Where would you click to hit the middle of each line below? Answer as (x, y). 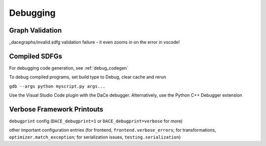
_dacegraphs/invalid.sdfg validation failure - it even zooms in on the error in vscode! (94, 42)
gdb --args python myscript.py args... (57, 86)
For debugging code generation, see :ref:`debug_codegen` (69, 68)
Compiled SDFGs (36, 56)
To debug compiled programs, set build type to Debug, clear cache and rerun (88, 77)
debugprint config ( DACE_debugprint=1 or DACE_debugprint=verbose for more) (96, 121)
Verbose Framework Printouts (56, 109)
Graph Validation (35, 30)
